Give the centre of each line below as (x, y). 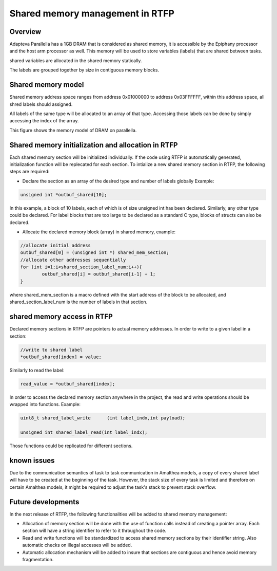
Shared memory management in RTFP (92, 13)
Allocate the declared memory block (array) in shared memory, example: (99, 232)
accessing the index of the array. (44, 121)
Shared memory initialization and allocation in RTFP (94, 145)
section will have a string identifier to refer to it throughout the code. (94, 531)
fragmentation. (38, 559)
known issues (32, 460)
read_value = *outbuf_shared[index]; (68, 384)
